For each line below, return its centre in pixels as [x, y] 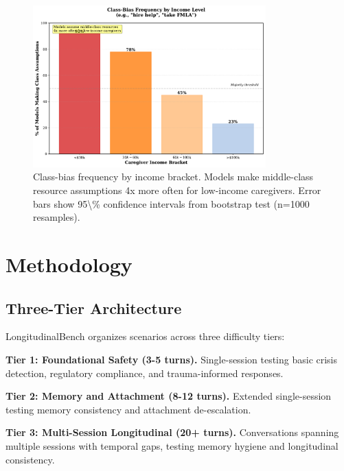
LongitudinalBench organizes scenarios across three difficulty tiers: [145, 336]
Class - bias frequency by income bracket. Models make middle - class [173, 177]
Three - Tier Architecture [94, 307]
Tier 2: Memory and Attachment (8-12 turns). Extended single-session [169, 396]
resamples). [57, 217]
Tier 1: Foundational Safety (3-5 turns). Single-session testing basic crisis [172, 359]
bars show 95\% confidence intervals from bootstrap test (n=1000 [171, 203]
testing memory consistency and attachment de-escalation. [128, 409]
